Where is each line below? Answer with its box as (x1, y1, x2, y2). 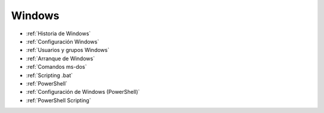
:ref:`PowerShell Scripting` (26, 96, 91, 104)
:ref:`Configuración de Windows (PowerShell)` (26, 88, 140, 96)
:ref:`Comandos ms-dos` (26, 63, 87, 71)
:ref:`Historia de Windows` (26, 30, 91, 37)
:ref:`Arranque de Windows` (26, 54, 95, 62)
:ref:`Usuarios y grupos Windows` (26, 47, 110, 54)
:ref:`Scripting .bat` (26, 72, 73, 79)
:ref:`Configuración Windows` (26, 38, 99, 45)
